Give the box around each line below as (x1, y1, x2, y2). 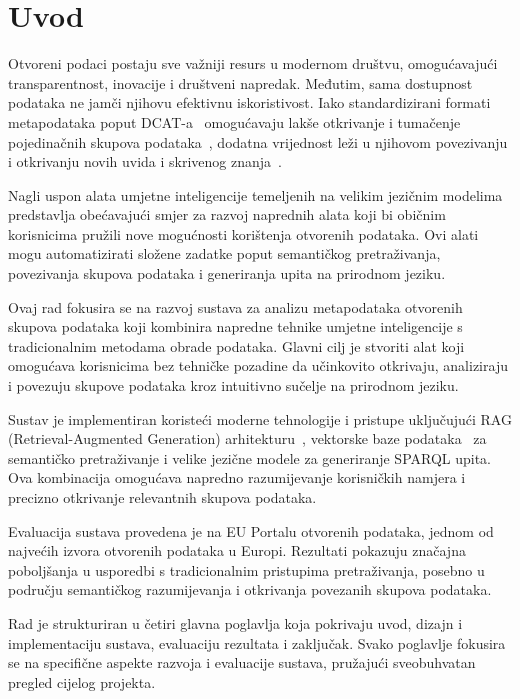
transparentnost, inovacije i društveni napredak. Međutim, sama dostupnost (8, 72, 473, 93)
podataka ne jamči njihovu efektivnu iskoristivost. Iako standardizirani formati (8, 92, 491, 113)
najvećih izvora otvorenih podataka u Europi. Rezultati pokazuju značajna (8, 540, 466, 561)
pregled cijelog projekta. (8, 671, 156, 692)
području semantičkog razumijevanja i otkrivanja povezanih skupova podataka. (8, 579, 492, 600)
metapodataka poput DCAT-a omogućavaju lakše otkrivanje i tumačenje (8, 111, 461, 132)
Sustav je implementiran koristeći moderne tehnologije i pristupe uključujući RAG (8, 408, 512, 429)
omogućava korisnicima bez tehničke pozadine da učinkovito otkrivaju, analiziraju (8, 355, 508, 376)
